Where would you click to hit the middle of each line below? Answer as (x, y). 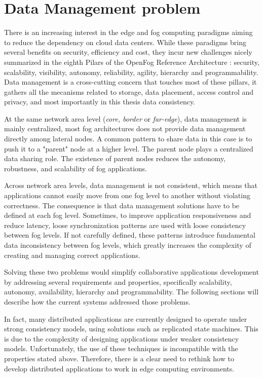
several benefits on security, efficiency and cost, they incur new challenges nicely (128, 52)
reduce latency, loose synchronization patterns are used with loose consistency (125, 225)
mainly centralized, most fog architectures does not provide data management (125, 128)
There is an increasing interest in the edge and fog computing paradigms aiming (128, 32)
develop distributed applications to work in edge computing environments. (119, 368)
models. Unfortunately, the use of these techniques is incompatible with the (121, 348)
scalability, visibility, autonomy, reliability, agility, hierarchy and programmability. (131, 72)
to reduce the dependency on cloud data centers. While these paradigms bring (125, 42)
